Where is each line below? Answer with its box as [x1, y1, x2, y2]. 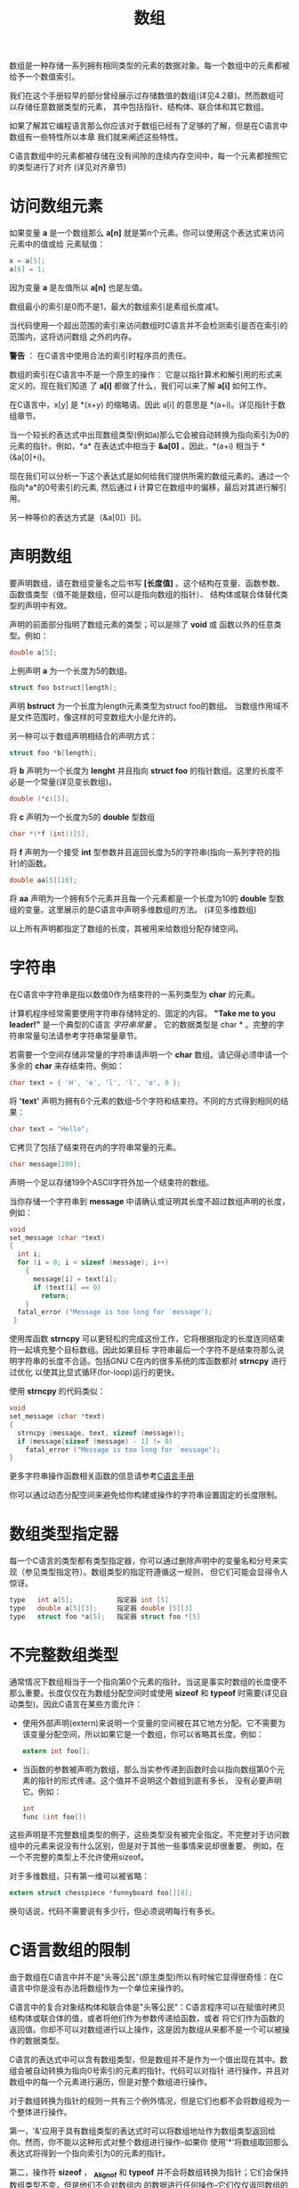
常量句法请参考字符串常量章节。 [24, 1030, 142, 1041]
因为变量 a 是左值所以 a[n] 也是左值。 [9, 282, 148, 293]
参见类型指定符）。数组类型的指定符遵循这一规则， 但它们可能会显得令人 [24, 1567, 288, 1577]
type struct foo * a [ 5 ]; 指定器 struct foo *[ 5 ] [9, 1612, 201, 1621]
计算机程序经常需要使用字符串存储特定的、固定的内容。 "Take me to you [9, 1008, 276, 1019]
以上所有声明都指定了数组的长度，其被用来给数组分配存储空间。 [9, 923, 243, 934]
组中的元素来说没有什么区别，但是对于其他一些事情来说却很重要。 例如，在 [9, 1841, 285, 1851]
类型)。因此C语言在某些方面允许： [16, 1698, 143, 1710]
